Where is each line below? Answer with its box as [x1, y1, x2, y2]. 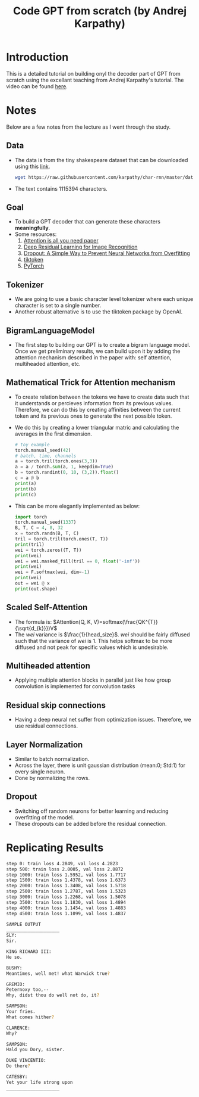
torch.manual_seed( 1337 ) [14, 520, 77, 526]
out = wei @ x [14, 580, 50, 586]
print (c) [14, 492, 37, 498]
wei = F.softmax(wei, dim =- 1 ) [14, 569, 90, 576]
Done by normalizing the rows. [14, 775, 90, 782]
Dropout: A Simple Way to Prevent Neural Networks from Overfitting [23, 250, 190, 257]
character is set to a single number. [14, 302, 102, 309]
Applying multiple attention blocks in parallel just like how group [14, 676, 171, 683]
